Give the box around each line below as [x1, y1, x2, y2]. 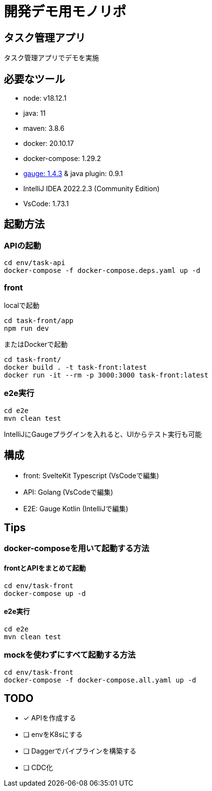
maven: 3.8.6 [23, 124, 65, 133]
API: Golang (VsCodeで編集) [23, 487, 114, 496]
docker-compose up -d [4, 589, 86, 597]
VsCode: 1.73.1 [23, 199, 69, 208]
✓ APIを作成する [23, 714, 76, 722]
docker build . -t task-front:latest [4, 363, 147, 371]
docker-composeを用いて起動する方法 [4, 543, 149, 554]
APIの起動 [4, 240, 41, 251]
